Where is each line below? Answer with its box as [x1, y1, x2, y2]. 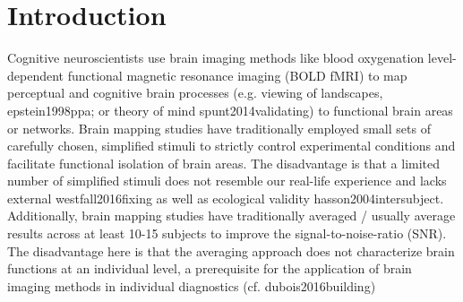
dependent [7, 65, 64, 84]
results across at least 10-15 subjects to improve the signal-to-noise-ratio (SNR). [7, 224, 447, 243]
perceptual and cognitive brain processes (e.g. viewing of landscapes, [7, 83, 383, 102]
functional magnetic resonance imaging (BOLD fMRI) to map [67, 65, 407, 84]
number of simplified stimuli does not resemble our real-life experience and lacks [7, 171, 447, 190]
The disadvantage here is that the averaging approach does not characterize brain [7, 241, 455, 260]
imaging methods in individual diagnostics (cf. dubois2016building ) [7, 276, 376, 295]
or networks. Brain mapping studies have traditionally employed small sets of [7, 118, 431, 137]
